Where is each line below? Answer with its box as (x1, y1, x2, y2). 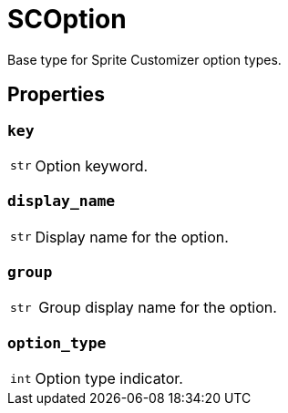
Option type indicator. (35, 369, 183, 388)
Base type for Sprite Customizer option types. (7, 51, 282, 67)
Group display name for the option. (38, 298, 277, 317)
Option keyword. (35, 156, 149, 175)
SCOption (7, 4, 127, 35)
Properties (7, 83, 105, 107)
